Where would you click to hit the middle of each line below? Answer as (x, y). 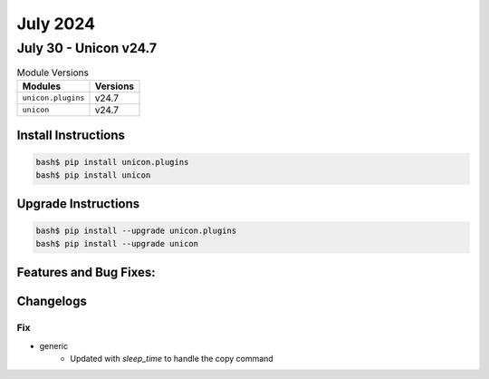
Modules (42, 86)
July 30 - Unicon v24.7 (87, 48)
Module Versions (53, 73)
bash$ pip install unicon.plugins (112, 162)
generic (53, 345)
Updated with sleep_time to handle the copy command (172, 358)
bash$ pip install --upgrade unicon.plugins (136, 231)
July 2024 (56, 24)
